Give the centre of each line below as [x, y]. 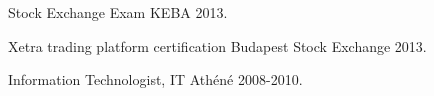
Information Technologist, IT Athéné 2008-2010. [155, 79]
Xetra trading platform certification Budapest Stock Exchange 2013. [217, 45]
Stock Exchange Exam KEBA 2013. [118, 12]
